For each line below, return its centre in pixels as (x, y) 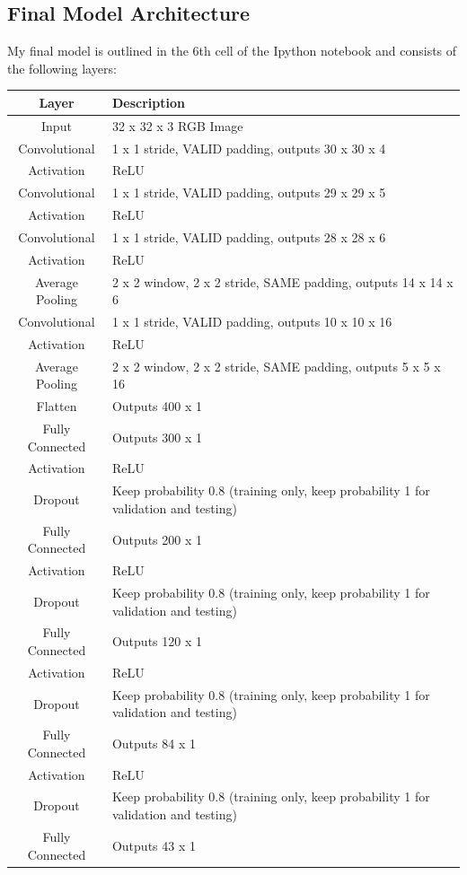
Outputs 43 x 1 (154, 845)
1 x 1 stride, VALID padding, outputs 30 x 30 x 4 (249, 148)
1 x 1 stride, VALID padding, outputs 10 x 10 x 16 (252, 322)
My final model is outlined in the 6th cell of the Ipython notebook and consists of (232, 51)
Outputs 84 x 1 (154, 743)
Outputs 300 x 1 (157, 437)
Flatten (57, 406)
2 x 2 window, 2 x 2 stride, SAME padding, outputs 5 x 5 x (276, 366)
